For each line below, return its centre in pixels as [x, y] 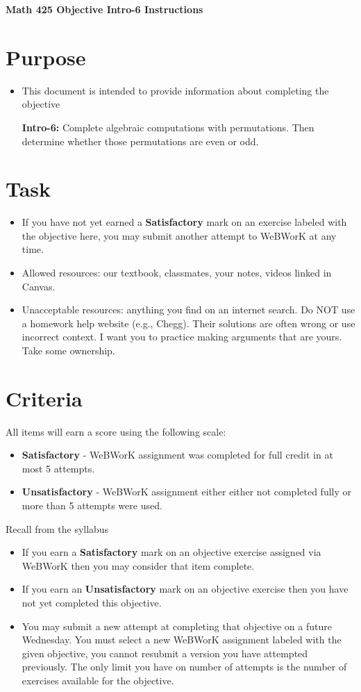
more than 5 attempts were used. [92, 505]
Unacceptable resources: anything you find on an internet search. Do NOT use [188, 310]
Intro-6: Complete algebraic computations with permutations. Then [168, 127]
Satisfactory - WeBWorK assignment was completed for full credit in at [177, 455]
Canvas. [39, 286]
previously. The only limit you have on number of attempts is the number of [184, 667]
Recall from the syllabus [57, 528]
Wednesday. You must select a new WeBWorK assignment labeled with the [182, 640]
